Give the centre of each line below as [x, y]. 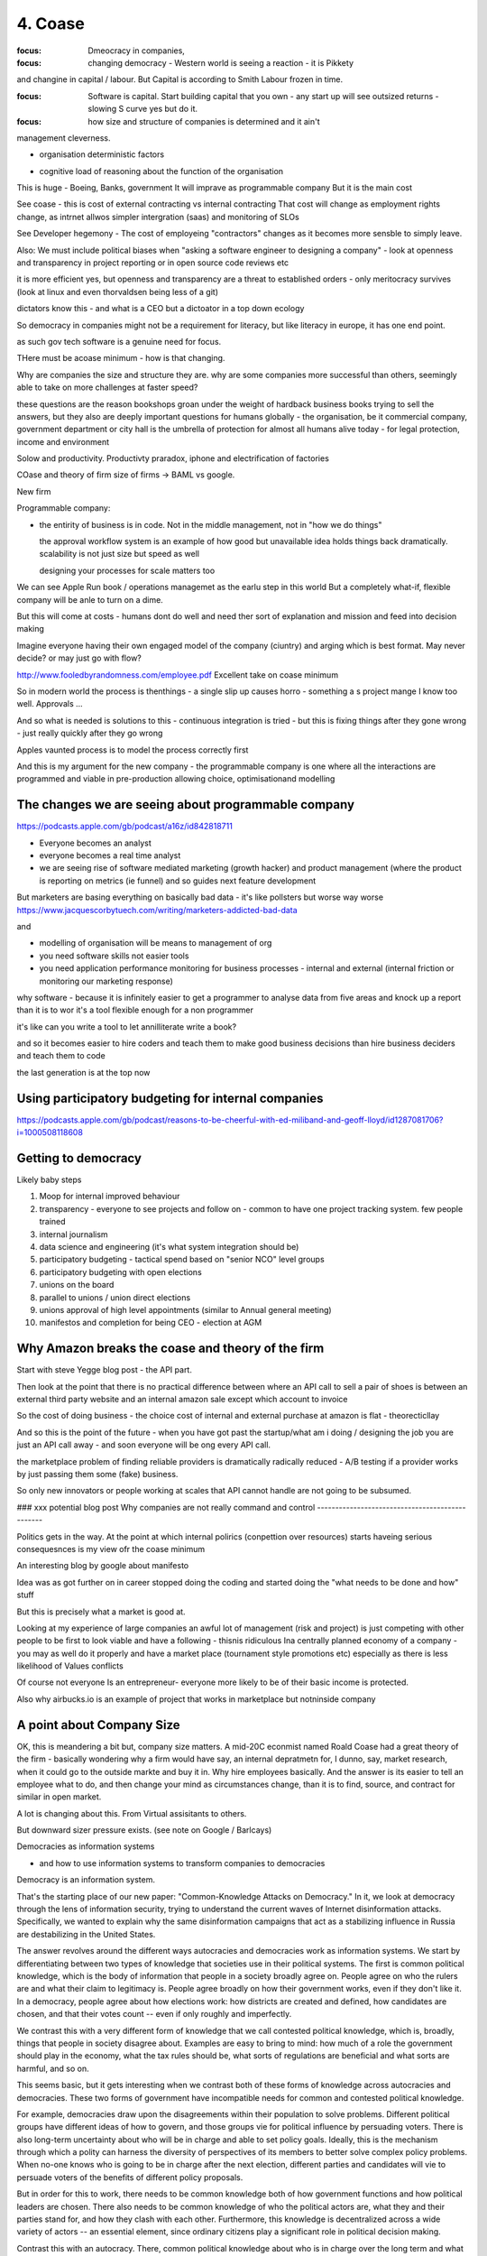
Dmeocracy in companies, [136, 51]
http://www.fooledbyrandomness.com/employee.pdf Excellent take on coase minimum [177, 675]
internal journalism [74, 1234]
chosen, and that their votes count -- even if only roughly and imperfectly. [154, 2014]
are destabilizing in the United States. [86, 1934]
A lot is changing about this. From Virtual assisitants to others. [132, 1813]
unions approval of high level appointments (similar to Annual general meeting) [186, 1309]
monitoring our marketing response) [106, 981]
